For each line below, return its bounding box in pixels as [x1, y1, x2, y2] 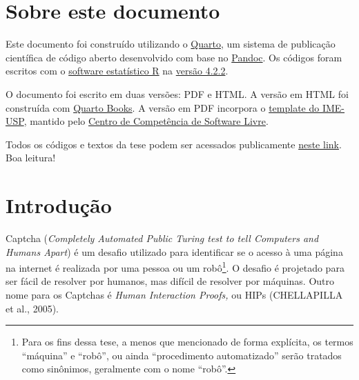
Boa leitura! [6, 150, 56, 165]
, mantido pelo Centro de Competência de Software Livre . [23, 114, 269, 128]
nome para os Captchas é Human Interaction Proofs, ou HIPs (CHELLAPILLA [6, 288, 343, 302]
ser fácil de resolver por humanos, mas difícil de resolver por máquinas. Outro [6, 274, 334, 288]
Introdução [6, 191, 112, 219]
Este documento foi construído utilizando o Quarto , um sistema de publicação [6, 37, 336, 51]
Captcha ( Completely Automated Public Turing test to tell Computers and [6, 231, 319, 245]
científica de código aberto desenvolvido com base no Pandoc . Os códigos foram [6, 50, 342, 64]
